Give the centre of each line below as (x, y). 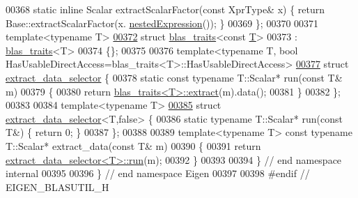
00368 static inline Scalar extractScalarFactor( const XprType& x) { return (165, 9)
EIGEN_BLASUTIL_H (57, 186)
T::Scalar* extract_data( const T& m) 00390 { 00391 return (133, 145)
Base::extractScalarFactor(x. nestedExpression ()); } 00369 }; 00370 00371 (162, 23)
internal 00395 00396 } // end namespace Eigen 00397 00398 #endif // (158, 173)
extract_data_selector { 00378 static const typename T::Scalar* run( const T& (174, 77)
